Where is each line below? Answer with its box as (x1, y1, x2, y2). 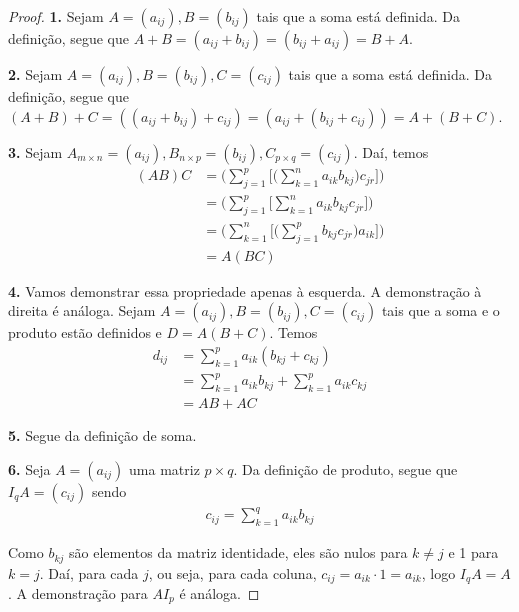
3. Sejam (8, 141, 63, 162)
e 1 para (448, 542, 499, 563)
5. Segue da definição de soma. (8, 425, 197, 446)
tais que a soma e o (381, 300, 500, 321)
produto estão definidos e (8, 322, 162, 343)
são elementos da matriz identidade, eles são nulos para (69, 542, 408, 563)
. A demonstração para (8, 583, 148, 604)
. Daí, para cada (39, 562, 139, 583)
